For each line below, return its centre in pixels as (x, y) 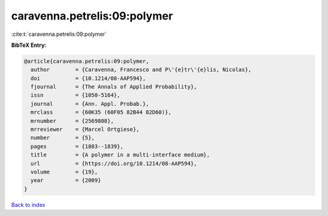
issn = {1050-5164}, (76, 95)
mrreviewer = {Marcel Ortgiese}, (85, 130)
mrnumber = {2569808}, (72, 121)
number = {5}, (63, 138)
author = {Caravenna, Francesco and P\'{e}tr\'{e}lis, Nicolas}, (141, 70)
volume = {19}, (64, 172)
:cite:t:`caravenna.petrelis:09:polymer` (59, 34)
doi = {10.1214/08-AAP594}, (88, 78)
